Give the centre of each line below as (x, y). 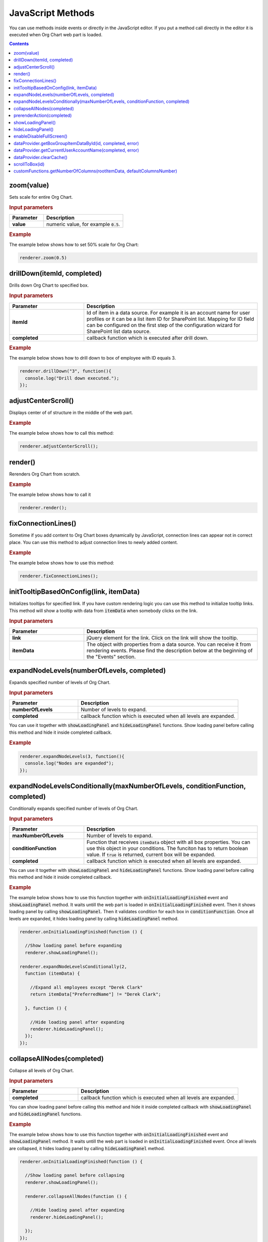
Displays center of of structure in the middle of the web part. (71, 413)
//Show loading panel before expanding (73, 946)
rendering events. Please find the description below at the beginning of (170, 650)
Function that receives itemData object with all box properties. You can (168, 842)
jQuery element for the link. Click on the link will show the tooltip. (162, 637)
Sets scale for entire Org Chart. (41, 197)
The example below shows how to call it (50, 495)
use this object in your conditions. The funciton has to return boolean (167, 848)
